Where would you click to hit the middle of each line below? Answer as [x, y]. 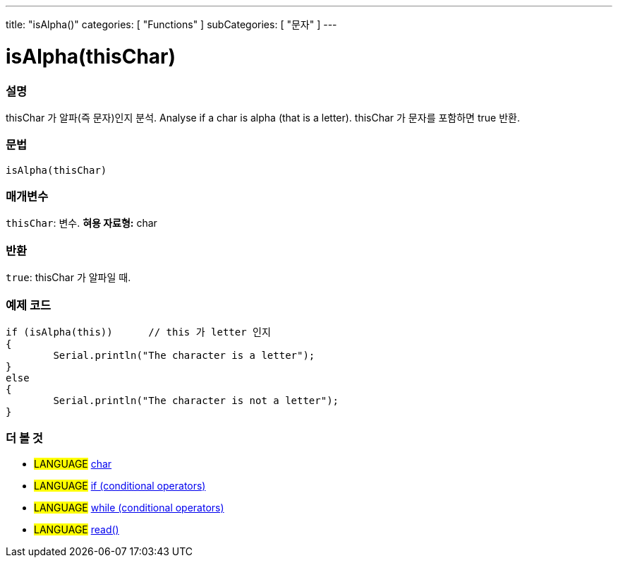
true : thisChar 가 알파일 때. [68, 278]
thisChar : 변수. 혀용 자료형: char [81, 223]
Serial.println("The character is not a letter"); [196, 400]
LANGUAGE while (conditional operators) [129, 507]
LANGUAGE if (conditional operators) [120, 485]
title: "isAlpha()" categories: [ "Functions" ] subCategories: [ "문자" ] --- [171, 24]
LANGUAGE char [73, 463]
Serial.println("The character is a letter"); [184, 355]
